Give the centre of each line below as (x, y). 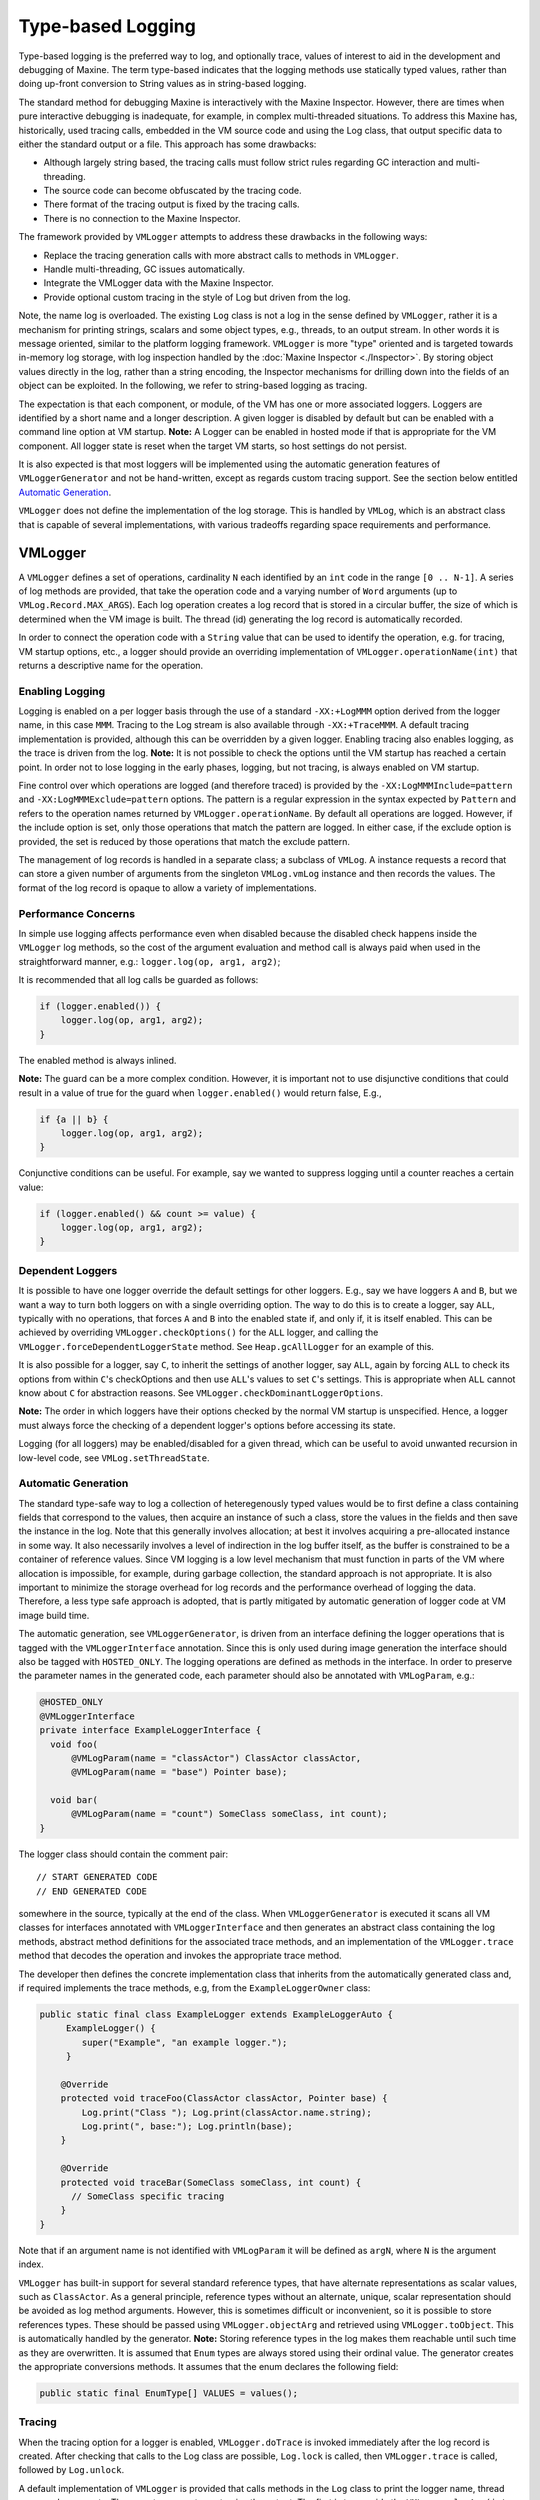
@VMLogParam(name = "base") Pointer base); (179, 1772)
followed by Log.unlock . (71, 2470)
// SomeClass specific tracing (148, 2196)
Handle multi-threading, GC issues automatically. (144, 269)
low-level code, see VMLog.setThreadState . (114, 1457)
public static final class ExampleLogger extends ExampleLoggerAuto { (216, 2014)
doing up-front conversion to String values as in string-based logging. (162, 84)
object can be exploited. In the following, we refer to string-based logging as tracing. (193, 386)
